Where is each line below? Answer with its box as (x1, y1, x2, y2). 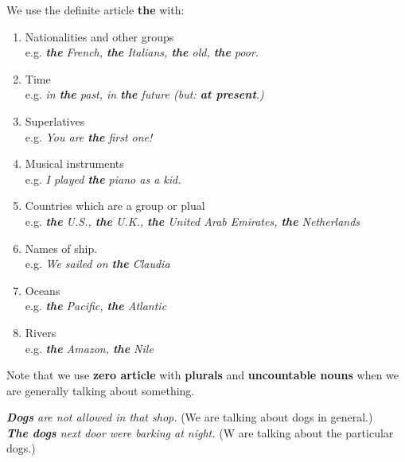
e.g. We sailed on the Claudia (25, 255, 170, 272)
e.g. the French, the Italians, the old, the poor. (25, 44, 259, 60)
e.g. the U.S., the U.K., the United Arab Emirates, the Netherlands (25, 212, 360, 229)
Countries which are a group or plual (25, 197, 205, 214)
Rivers (25, 324, 56, 340)
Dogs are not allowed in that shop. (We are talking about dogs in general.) (6, 409, 373, 425)
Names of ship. (25, 239, 98, 256)
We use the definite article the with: (6, 2, 185, 17)
